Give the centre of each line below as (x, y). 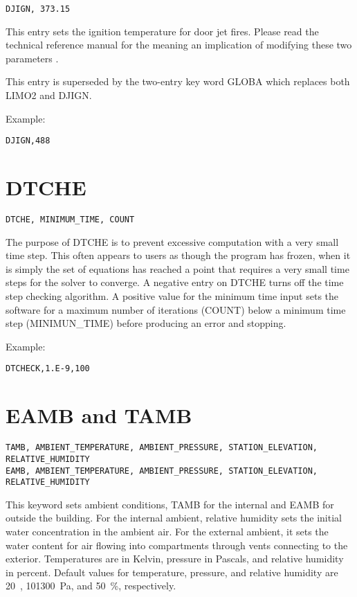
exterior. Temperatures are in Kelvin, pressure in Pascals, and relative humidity (175, 559)
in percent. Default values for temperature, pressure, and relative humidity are (172, 572)
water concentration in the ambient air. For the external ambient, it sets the (167, 531)
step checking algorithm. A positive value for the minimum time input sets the (172, 296)
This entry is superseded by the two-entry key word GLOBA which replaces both (178, 81)
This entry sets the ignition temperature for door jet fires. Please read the (162, 31)
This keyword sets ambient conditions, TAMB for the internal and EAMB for (170, 504)
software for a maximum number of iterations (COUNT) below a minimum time (176, 309)
